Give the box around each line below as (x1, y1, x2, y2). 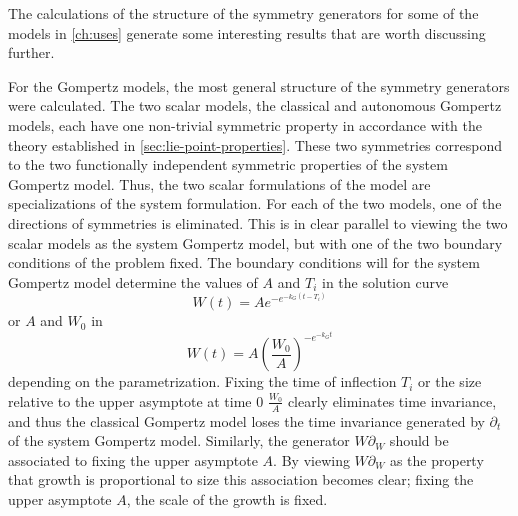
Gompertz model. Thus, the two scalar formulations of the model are (8, 173, 431, 194)
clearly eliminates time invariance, (287, 390, 497, 411)
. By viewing (273, 449, 350, 470)
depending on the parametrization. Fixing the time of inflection (8, 371, 397, 392)
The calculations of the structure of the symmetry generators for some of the (8, 3, 479, 23)
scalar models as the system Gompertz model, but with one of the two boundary (8, 232, 503, 253)
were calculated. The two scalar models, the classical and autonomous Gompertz (8, 95, 502, 116)
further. (8, 42, 55, 63)
